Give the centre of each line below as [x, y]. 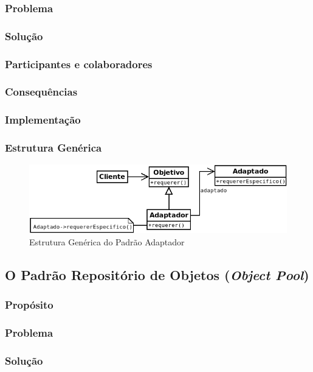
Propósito [29, 305]
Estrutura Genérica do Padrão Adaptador [107, 242]
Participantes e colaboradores [79, 64]
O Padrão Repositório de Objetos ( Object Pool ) [157, 274]
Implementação [43, 120]
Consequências [41, 92]
